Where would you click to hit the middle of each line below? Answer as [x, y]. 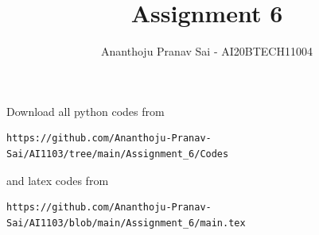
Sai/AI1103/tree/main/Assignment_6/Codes [118, 154]
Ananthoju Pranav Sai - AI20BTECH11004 [207, 51]
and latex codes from [58, 180]
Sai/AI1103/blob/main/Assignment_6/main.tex [126, 223]
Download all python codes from [86, 111]
